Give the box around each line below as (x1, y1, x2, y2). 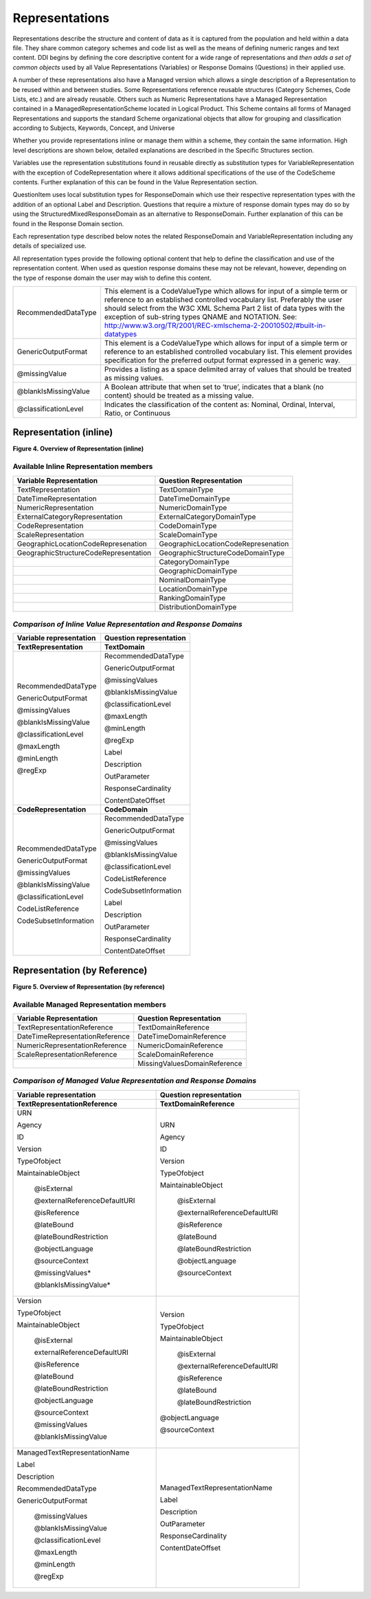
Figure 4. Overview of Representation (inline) (12, 444, 144, 453)
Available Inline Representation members (12, 461, 153, 471)
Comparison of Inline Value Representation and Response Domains (12, 619, 243, 629)
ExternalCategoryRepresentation (16, 512, 123, 521)
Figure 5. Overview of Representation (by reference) (12, 982, 165, 990)
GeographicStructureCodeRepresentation (16, 547, 151, 557)
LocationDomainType (159, 584, 228, 594)
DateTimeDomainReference (137, 1032, 227, 1041)
